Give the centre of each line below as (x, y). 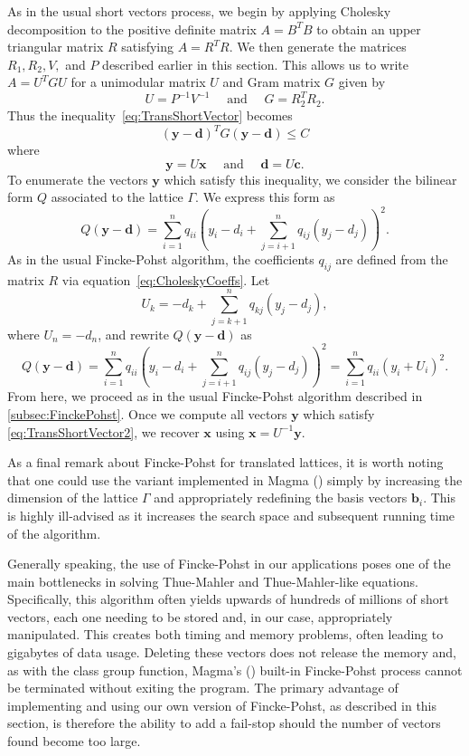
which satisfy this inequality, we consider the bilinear (310, 179)
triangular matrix (56, 47)
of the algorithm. (54, 533)
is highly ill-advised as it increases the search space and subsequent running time (231, 515)
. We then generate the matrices (318, 47)
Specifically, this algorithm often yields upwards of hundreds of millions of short (228, 599)
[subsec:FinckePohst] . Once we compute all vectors (147, 413)
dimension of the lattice (73, 498)
